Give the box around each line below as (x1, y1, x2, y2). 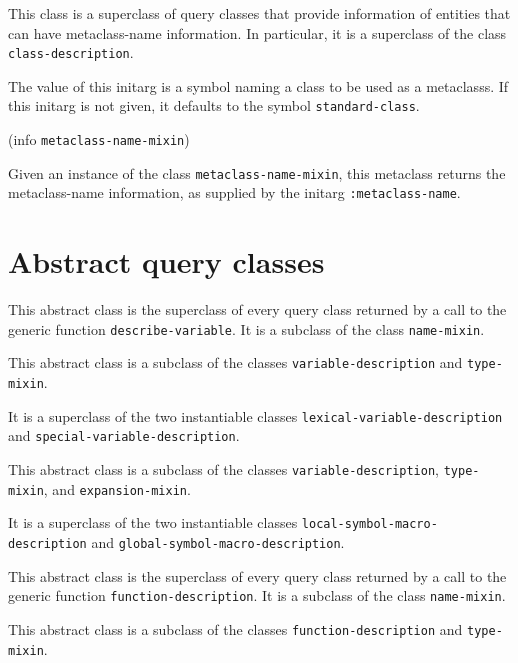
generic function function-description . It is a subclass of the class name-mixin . (8, 585, 506, 606)
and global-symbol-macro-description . (91, 532, 345, 553)
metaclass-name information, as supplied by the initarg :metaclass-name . (8, 182, 461, 203)
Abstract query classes (8, 241, 325, 282)
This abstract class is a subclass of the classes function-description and (8, 618, 463, 639)
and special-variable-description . (8, 425, 240, 446)
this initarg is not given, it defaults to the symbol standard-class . (8, 95, 420, 116)
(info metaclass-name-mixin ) (8, 129, 190, 150)
